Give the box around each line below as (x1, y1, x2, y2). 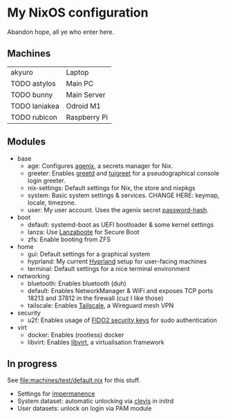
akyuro (10, 67, 33, 77)
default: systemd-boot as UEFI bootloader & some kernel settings (27, 220, 214, 229)
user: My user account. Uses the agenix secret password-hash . (27, 205, 209, 214)
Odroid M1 (66, 101, 102, 111)
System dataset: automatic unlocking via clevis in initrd (17, 397, 174, 405)
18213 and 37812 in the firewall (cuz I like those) (27, 294, 164, 302)
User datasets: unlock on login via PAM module (17, 404, 152, 413)
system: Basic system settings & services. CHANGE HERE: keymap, (27, 191, 220, 199)
